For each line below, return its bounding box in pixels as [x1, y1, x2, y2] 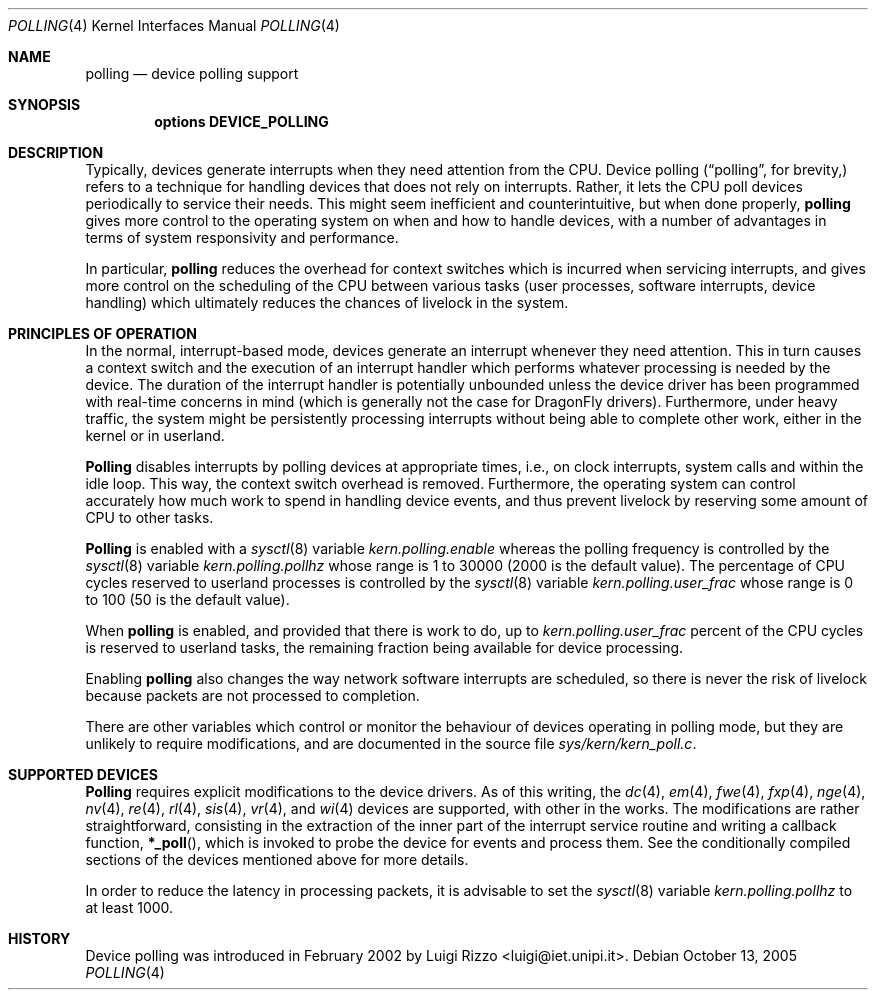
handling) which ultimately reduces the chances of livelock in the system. [85, 294, 569, 311]
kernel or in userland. [85, 427, 225, 444]
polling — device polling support [85, 65, 299, 82]
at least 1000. [85, 899, 174, 916]
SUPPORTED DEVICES [8, 766, 158, 783]
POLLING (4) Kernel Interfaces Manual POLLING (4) [8, 17, 340, 34]
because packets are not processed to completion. [85, 687, 420, 704]
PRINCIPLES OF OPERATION [8, 325, 197, 342]
